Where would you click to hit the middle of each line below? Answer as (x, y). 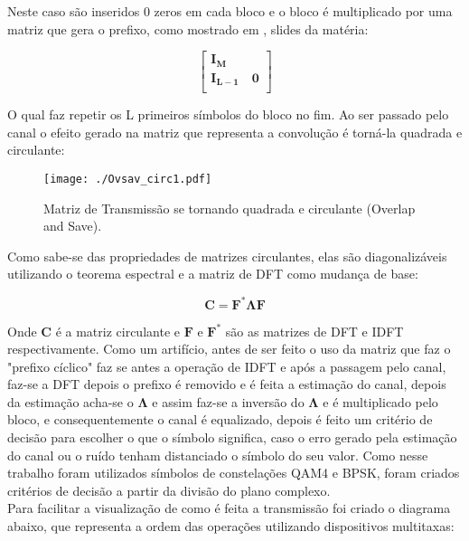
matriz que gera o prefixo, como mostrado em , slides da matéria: (188, 28)
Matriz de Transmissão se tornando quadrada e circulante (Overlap (230, 208)
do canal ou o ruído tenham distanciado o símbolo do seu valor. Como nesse (218, 455)
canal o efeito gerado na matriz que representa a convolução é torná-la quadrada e (235, 132)
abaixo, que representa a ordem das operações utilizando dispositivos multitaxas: (231, 526)
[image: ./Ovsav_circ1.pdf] (128, 179)
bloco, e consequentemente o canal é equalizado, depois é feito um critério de (220, 419)
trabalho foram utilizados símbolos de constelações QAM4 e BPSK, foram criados (234, 473)
